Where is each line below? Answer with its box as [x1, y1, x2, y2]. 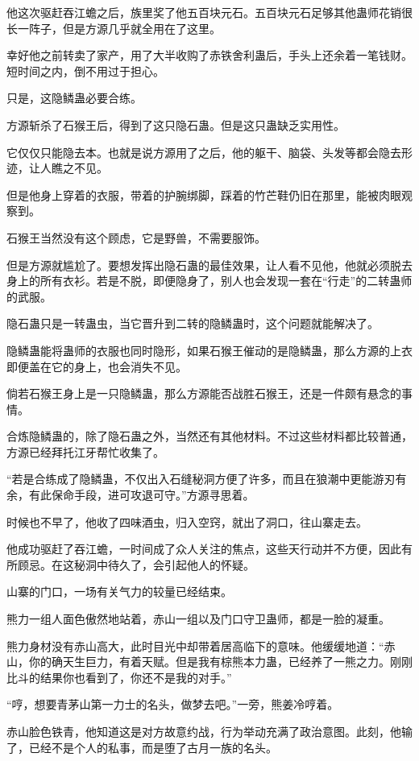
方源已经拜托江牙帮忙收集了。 [6, 443, 164, 460]
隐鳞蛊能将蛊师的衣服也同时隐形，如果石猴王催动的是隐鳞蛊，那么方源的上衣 [6, 341, 413, 358]
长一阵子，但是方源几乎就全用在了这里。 [6, 19, 221, 36]
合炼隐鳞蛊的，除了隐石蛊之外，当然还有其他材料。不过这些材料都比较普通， [6, 428, 413, 445]
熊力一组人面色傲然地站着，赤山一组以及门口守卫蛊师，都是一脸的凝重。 [6, 610, 390, 627]
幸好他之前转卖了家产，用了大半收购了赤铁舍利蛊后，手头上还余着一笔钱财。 [6, 47, 413, 64]
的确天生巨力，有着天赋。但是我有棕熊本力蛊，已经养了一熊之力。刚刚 [39, 653, 413, 670]
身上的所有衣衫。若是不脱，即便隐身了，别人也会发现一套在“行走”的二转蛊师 [6, 272, 413, 289]
